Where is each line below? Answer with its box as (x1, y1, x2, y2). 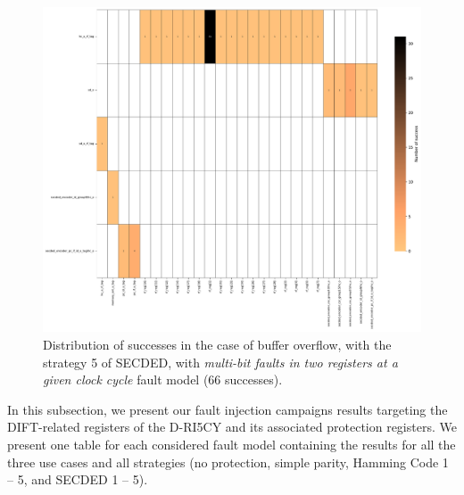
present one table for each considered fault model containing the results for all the (7, 434, 456, 453)
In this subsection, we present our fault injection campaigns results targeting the (7, 400, 448, 418)
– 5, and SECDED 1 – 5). (7, 470, 148, 489)
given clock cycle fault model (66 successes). (43, 370, 283, 389)
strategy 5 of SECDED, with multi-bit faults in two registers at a (43, 352, 398, 371)
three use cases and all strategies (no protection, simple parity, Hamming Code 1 (7, 452, 449, 471)
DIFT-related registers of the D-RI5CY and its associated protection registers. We (7, 417, 457, 436)
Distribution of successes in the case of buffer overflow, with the (43, 334, 392, 353)
